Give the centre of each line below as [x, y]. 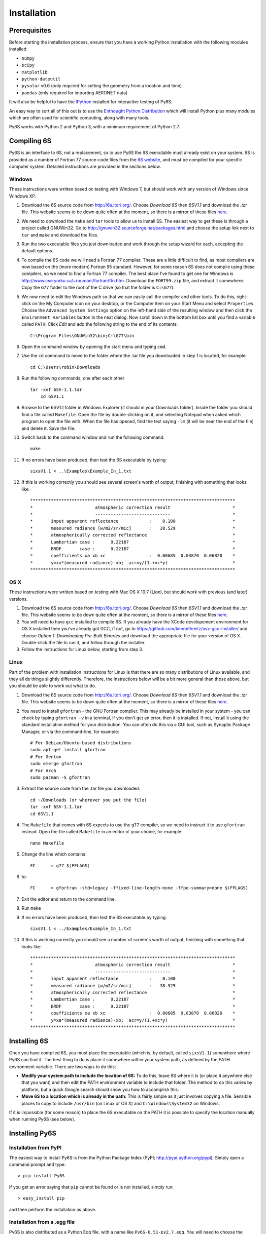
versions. [18, 599]
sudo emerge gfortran [56, 764]
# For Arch [43, 771]
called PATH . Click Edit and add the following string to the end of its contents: [100, 324]
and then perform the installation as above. [53, 1209]
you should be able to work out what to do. [52, 686]
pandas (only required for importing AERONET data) [74, 93]
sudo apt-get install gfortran [68, 750]
